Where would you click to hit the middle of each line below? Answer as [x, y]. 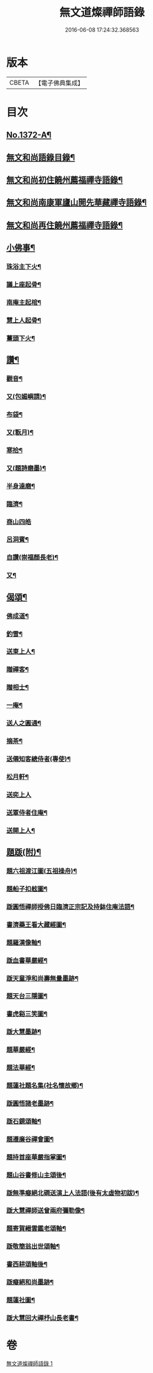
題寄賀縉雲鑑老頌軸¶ [36, 1229]
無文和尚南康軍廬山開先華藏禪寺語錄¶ [76, 203]
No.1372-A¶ [29, 135]
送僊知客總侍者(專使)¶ [39, 758]
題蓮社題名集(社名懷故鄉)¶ [45, 1086]
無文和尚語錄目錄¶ [41, 157]
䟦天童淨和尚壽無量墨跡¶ [42, 978]
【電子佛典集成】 [59, 83]
